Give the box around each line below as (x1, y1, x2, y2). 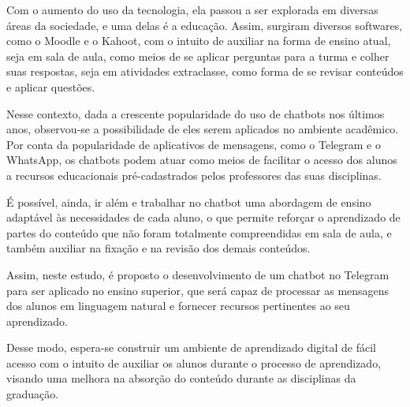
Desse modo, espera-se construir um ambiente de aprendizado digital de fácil (6, 339, 376, 356)
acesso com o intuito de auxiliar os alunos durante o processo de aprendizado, (6, 354, 382, 371)
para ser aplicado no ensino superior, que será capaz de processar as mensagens (6, 282, 389, 298)
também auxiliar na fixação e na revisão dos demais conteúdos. (6, 240, 311, 256)
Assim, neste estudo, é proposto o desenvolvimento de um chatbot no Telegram (6, 266, 389, 282)
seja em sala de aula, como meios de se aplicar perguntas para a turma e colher (6, 47, 389, 64)
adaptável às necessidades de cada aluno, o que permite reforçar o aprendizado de (6, 209, 401, 226)
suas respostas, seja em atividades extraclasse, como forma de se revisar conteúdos (6, 63, 404, 80)
